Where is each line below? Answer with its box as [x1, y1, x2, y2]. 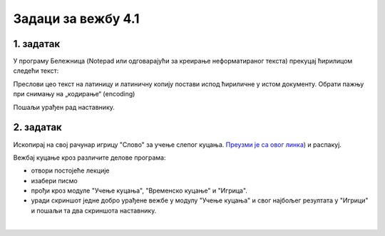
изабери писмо [31, 176, 78, 185]
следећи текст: [13, 66, 59, 75]
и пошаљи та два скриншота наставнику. [31, 206, 157, 215]
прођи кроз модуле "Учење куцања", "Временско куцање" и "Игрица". [31, 186, 247, 195]
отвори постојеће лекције [31, 166, 110, 175]
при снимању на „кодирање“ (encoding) [13, 90, 135, 98]
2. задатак [13, 121, 62, 133]
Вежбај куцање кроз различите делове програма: [13, 153, 166, 162]
